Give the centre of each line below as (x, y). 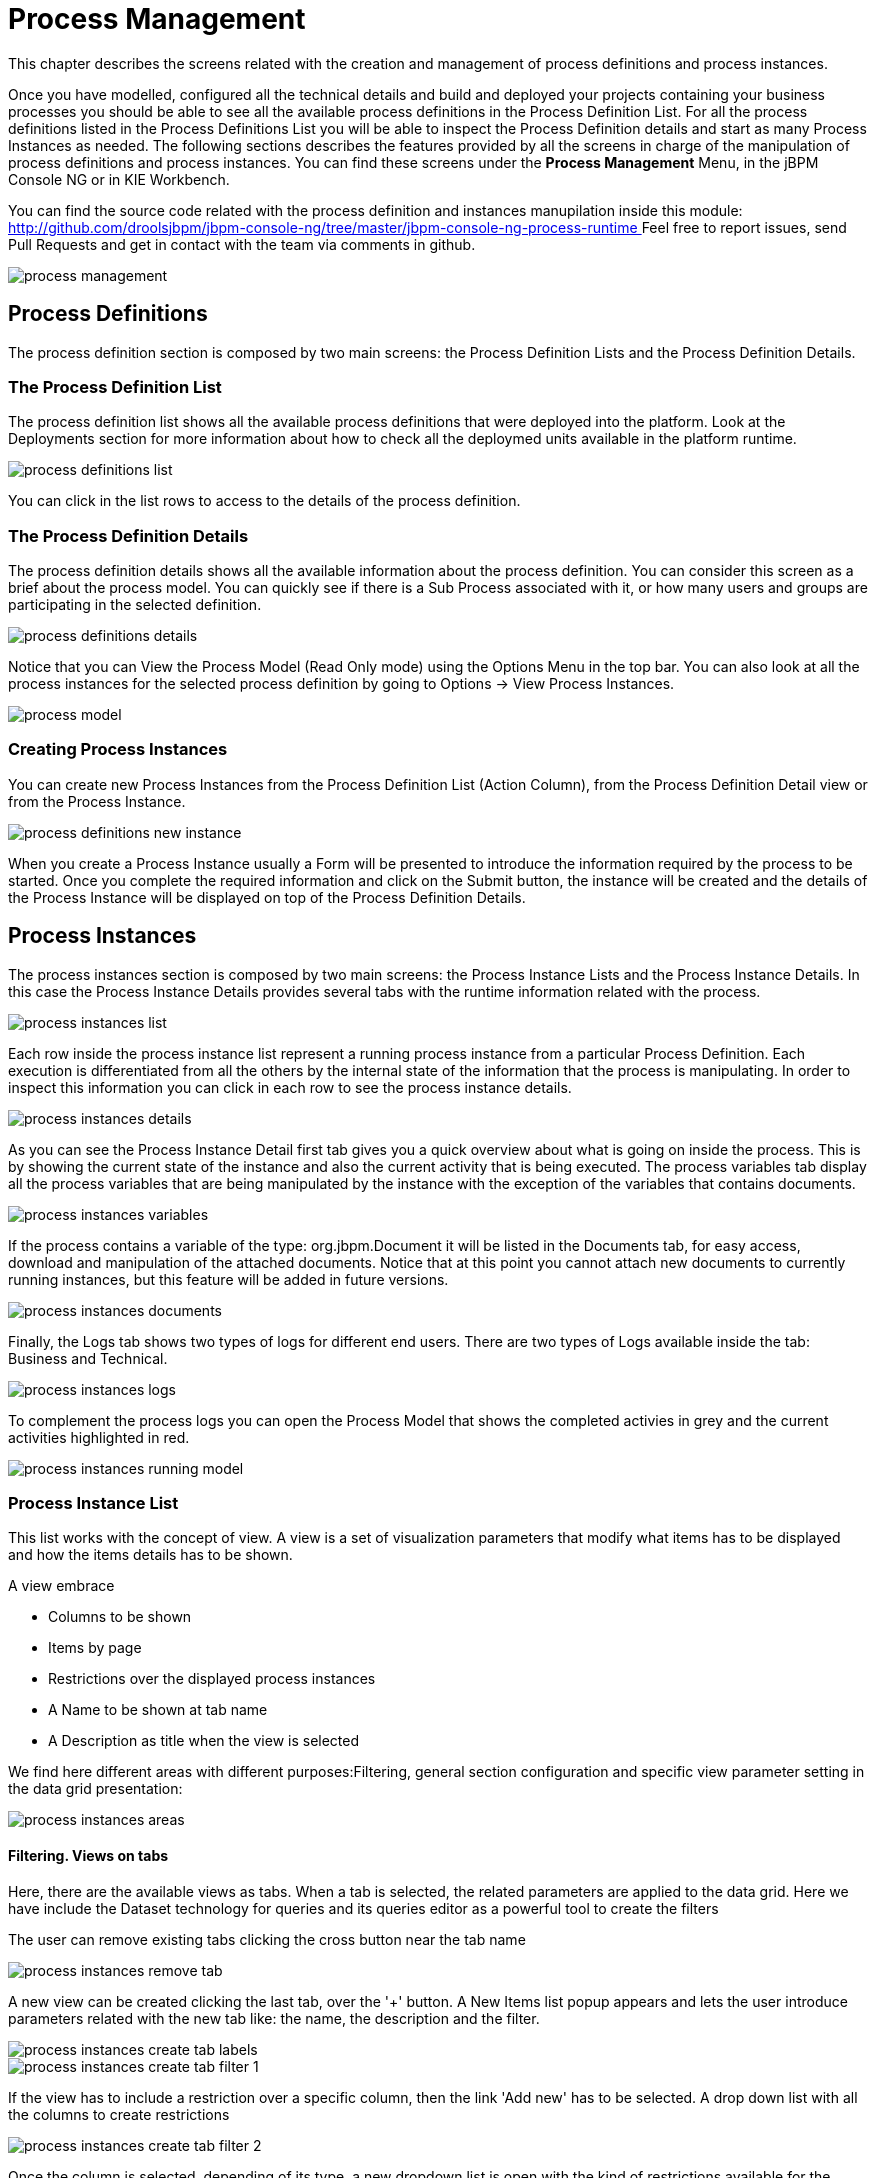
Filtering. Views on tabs (88, 1856)
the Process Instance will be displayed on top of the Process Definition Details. (267, 897)
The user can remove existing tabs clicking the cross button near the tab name (267, 1939)
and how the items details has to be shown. (150, 1555)
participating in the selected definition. (135, 605)
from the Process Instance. (97, 801)
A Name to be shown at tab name (158, 1710)
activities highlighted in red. (99, 1437)
